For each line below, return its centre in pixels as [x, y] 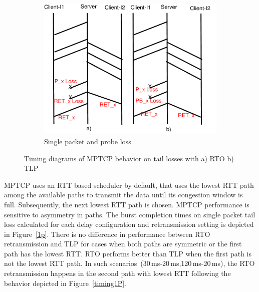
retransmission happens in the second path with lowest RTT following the [117, 273]
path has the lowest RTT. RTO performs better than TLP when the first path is [128, 253]
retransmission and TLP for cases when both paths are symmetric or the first [123, 244]
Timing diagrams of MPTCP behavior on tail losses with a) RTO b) [129, 158]
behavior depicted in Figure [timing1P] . [65, 283]
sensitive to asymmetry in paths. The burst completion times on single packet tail [130, 214]
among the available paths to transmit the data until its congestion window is [123, 195]
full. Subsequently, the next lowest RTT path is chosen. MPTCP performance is [127, 204]
